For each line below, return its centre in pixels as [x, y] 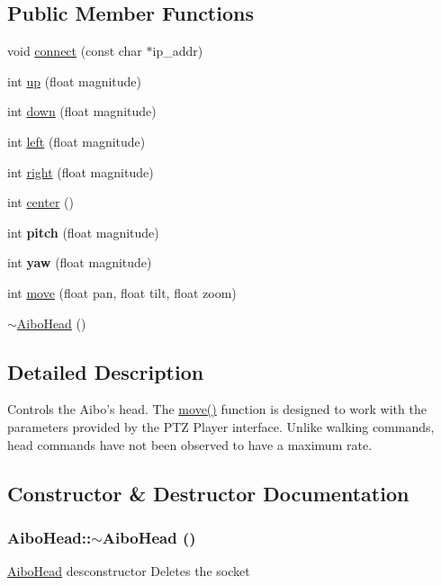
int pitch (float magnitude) [83, 232]
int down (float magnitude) [82, 111]
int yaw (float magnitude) [80, 262]
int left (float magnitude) [76, 141]
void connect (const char [75, 51]
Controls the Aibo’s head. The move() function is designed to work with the [217, 409]
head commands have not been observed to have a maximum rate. [190, 444]
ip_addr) [178, 51]
